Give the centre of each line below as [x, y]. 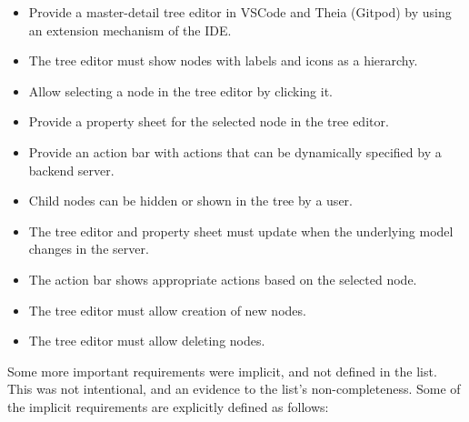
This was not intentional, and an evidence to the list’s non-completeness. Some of [234, 389]
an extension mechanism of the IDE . [130, 30]
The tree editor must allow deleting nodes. [147, 341]
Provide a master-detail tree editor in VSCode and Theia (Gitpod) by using [240, 12]
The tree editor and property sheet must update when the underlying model [241, 231]
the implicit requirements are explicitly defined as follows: [168, 406]
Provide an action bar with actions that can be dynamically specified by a [235, 151]
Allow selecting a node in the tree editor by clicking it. [180, 90]
